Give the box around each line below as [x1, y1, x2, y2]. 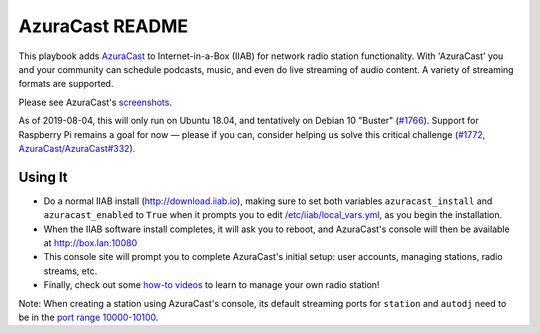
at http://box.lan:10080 [43, 236, 138, 249]
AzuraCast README [18, 15, 189, 37]
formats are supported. [18, 78, 114, 90]
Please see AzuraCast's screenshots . [18, 96, 172, 108]
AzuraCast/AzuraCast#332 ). [18, 142, 136, 154]
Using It [18, 168, 69, 185]
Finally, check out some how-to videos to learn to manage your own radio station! [43, 279, 380, 291]
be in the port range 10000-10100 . [18, 311, 159, 323]
